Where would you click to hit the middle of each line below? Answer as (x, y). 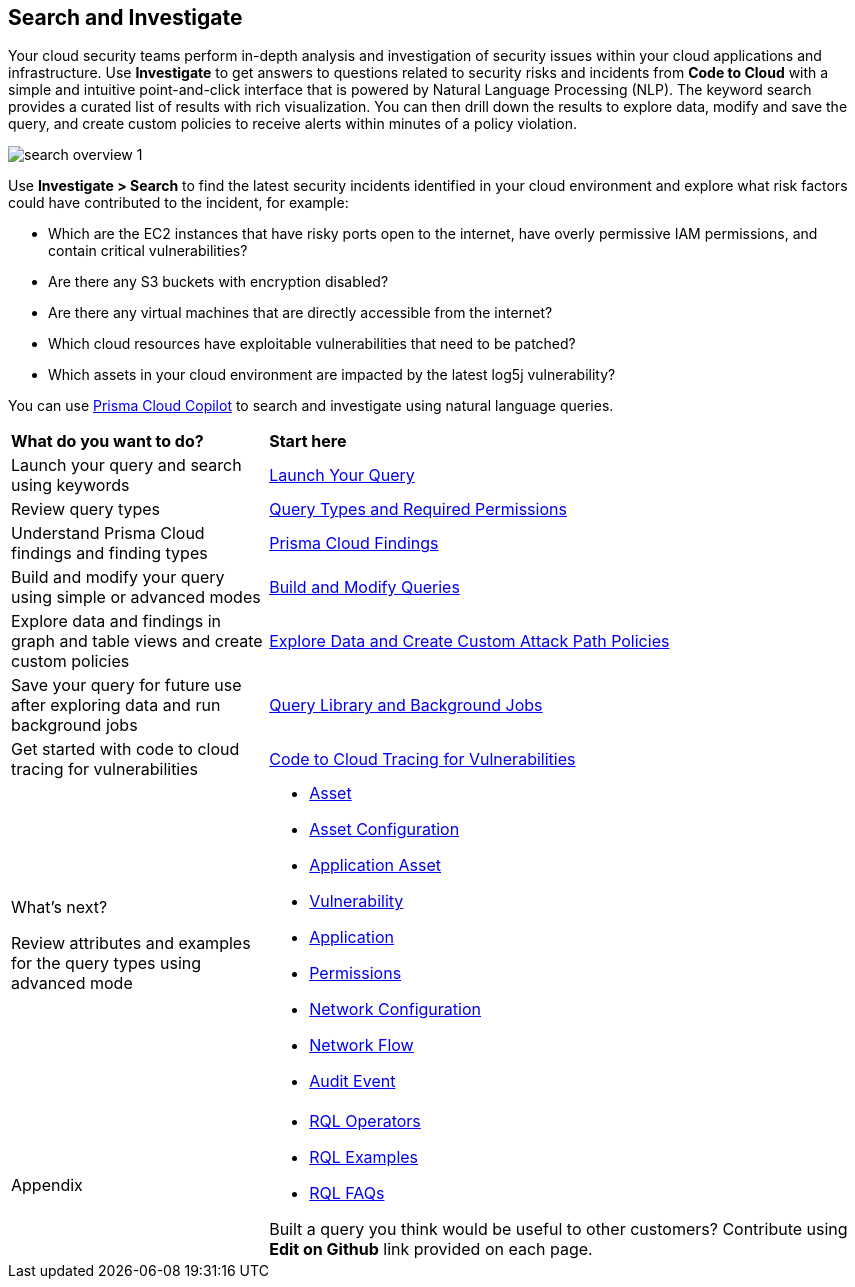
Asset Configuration (384, 829)
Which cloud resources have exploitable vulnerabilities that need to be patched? (312, 344)
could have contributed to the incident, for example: (178, 203)
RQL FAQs (347, 1193)
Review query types (86, 509)
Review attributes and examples (131, 943)
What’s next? (59, 907)
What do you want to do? (107, 441)
